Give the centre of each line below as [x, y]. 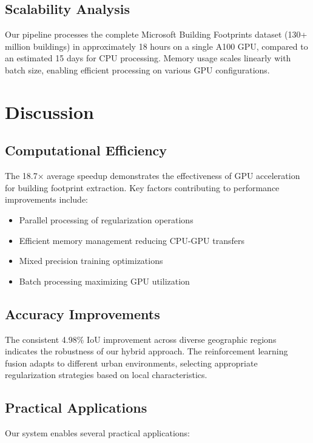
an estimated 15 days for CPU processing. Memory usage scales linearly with [148, 58]
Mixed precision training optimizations [91, 261]
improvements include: [47, 199]
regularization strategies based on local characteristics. [106, 375]
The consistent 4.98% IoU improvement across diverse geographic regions [141, 339]
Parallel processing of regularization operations [106, 219]
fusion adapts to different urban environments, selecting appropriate [131, 363]
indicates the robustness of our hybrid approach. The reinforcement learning [146, 351]
